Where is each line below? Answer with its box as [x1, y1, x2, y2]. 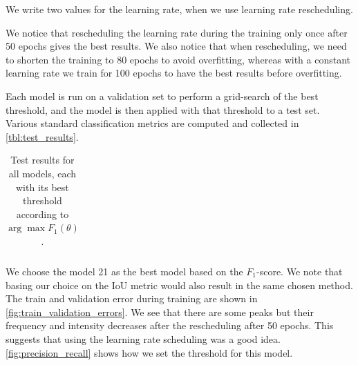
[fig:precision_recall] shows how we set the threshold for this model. [6, 345, 293, 359]
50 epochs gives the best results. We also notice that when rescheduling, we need [6, 39, 347, 53]
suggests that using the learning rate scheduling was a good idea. [6, 331, 281, 346]
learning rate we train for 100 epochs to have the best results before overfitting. [6, 66, 342, 80]
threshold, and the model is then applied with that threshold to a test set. [6, 102, 320, 117]
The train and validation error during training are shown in [6, 291, 258, 306]
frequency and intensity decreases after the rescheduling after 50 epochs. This [6, 318, 334, 333]
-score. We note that [256, 264, 343, 278]
